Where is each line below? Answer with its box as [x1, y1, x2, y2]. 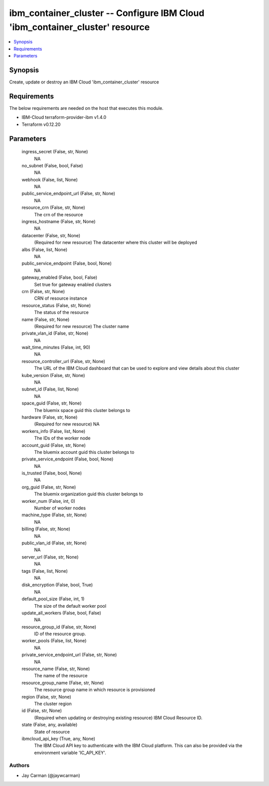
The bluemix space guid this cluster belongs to [34, 407, 131, 413]
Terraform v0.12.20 [21, 121, 61, 127]
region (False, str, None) [21, 694, 72, 700]
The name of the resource [34, 673, 88, 679]
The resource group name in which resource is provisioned [34, 687, 155, 693]
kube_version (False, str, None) [21, 372, 85, 378]
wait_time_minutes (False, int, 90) [21, 345, 91, 351]
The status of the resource [34, 310, 89, 316]
